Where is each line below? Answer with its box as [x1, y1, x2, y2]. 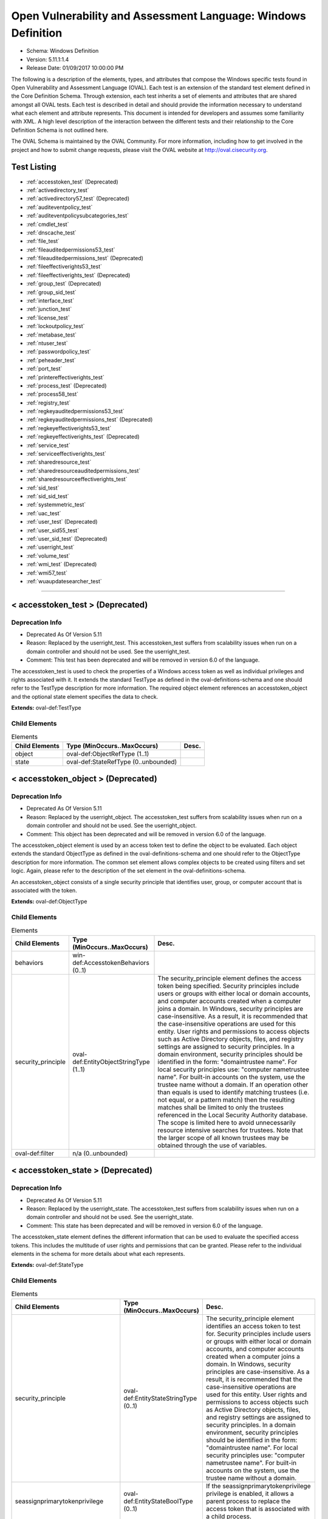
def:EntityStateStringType [123, 1394, 197, 1402]
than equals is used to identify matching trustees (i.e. [157, 1088, 310, 1096]
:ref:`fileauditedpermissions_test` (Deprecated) [26, 255, 144, 262]
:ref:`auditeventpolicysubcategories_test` [26, 212, 129, 219]
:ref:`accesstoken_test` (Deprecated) [26, 178, 118, 185]
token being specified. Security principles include [157, 981, 299, 990]
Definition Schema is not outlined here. [11, 126, 109, 134]
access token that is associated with [205, 1504, 310, 1513]
